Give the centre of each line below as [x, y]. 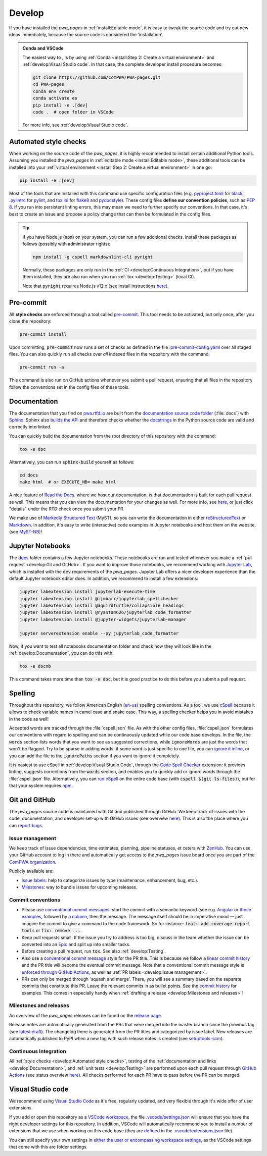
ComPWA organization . [33, 862]
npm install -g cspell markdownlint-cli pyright [93, 257]
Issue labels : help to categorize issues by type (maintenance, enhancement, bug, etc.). [110, 880]
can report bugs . [26, 825]
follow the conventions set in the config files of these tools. [69, 387]
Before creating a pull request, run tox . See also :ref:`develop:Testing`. [94, 951]
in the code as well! [29, 719]
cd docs [29, 475]
